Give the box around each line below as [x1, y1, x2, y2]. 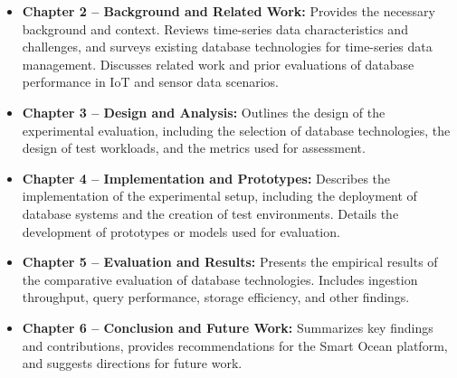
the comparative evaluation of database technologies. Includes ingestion [22, 269, 418, 288]
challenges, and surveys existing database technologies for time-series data [22, 37, 433, 56]
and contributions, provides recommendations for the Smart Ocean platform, [22, 335, 448, 354]
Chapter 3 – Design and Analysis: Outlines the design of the [22, 102, 386, 121]
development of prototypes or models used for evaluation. [22, 222, 340, 241]
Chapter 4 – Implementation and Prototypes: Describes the [22, 168, 391, 187]
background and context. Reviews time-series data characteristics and [22, 19, 408, 38]
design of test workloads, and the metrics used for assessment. [22, 138, 366, 157]
